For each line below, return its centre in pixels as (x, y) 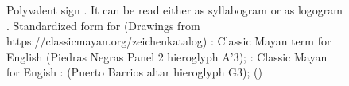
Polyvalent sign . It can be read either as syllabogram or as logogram (175, 10)
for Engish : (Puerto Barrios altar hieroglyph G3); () (134, 72)
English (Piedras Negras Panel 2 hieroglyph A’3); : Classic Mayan (167, 56)
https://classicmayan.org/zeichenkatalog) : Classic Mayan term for (169, 41)
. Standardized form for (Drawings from (103, 25)
